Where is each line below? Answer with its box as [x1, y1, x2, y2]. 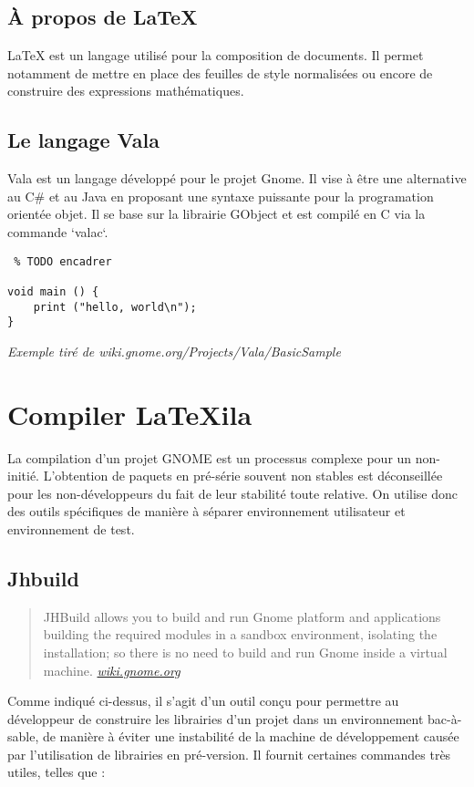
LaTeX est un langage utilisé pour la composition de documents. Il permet [7, 46, 424, 65]
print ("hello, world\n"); [33, 300, 197, 314]
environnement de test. [7, 519, 135, 538]
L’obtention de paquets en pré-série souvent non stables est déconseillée [43, 466, 443, 485]
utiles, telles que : [7, 762, 106, 782]
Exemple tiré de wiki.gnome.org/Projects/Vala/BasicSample [7, 341, 341, 360]
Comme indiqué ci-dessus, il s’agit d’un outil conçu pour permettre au [7, 691, 399, 710]
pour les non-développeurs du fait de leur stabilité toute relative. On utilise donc [7, 483, 459, 502]
